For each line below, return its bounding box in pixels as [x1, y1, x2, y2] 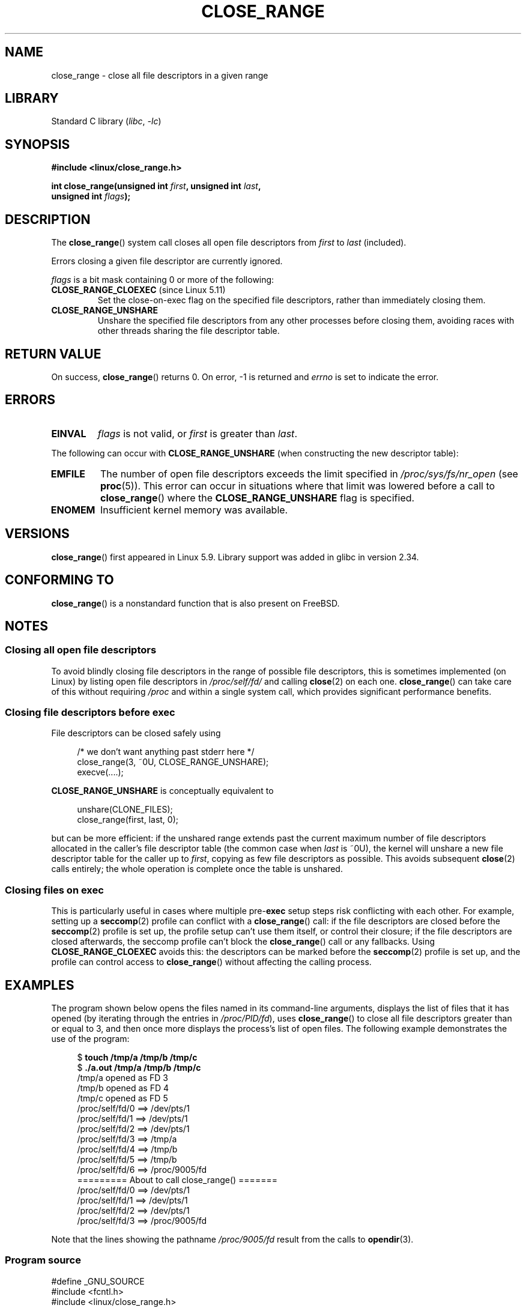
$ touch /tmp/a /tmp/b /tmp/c [77, 1052, 198, 1063]
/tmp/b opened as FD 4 [77, 1083, 169, 1094]
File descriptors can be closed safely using [51, 728, 221, 739]
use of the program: [51, 1034, 130, 1044]
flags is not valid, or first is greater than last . [97, 427, 297, 440]
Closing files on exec [5, 883, 104, 896]
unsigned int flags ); [51, 191, 131, 202]
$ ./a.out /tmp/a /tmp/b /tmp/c [77, 1062, 201, 1073]
